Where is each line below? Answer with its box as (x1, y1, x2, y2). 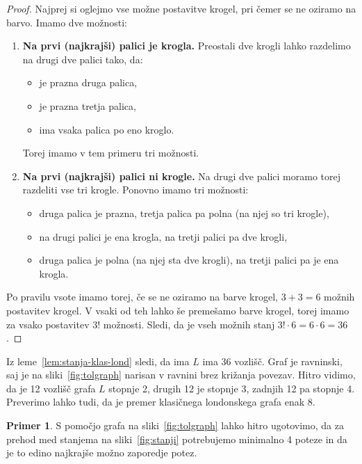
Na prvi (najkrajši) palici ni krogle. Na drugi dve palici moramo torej (22, 168, 340, 183)
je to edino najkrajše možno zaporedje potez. (6, 445, 197, 460)
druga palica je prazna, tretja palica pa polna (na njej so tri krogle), (39, 205, 329, 220)
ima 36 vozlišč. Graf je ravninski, (202, 353, 343, 368)
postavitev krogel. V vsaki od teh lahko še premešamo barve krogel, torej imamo (6, 303, 349, 317)
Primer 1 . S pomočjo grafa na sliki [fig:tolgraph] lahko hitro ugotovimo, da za (6, 418, 344, 433)
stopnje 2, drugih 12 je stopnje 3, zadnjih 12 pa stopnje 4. (108, 381, 355, 395)
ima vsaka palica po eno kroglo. (39, 122, 174, 136)
